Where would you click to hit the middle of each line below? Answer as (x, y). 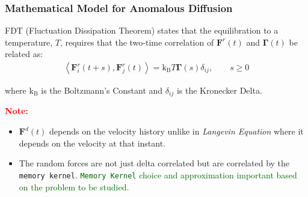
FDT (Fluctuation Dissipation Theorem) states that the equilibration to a (142, 30)
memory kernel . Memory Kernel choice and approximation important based (158, 174)
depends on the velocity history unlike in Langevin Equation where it (177, 131)
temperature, (29, 42)
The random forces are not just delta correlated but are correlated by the (154, 163)
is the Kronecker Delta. (219, 90)
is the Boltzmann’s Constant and (102, 90)
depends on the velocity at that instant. (92, 143)
